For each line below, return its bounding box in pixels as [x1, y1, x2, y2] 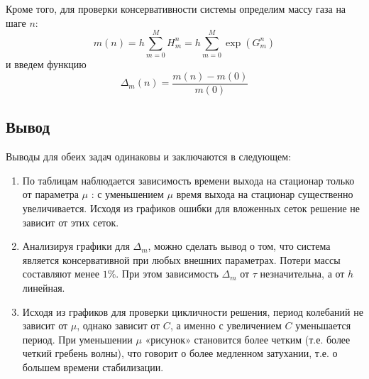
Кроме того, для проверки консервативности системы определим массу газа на [6, 1, 346, 16]
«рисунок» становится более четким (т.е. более [145, 331, 351, 346]
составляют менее [22, 266, 99, 281]
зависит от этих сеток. [22, 214, 119, 229]
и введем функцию [6, 57, 87, 72]
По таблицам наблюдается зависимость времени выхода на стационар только [22, 172, 355, 187]
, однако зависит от [77, 318, 160, 333]
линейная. [22, 280, 65, 295]
